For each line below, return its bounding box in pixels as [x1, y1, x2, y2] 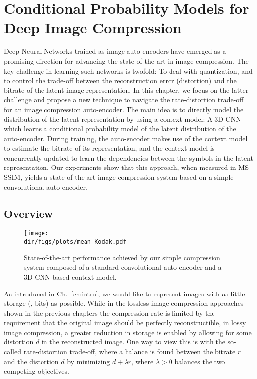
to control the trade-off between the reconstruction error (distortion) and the [4, 75, 237, 85]
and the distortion [4, 356, 59, 366]
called [4, 346, 21, 357]
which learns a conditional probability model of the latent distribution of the [4, 124, 236, 134]
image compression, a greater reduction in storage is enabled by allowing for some [4, 327, 252, 337]
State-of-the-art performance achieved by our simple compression [24, 252, 220, 262]
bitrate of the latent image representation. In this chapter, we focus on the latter [4, 84, 249, 95]
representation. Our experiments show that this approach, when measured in [4, 162, 236, 172]
